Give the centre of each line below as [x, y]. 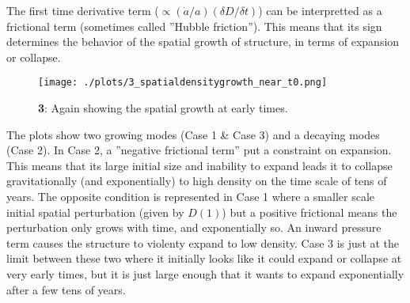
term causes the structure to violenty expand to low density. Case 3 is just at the [203, 242]
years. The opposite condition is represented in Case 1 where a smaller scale [190, 196]
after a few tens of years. [66, 289]
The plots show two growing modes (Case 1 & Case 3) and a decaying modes [193, 134]
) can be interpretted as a [320, 10]
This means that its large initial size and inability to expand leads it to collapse [199, 165]
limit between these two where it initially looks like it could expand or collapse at [204, 258]
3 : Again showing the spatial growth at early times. [163, 108]
